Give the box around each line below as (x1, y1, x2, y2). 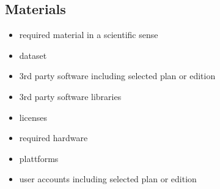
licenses (19, 110, 48, 123)
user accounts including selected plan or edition (19, 172, 197, 185)
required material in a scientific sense (19, 28, 158, 41)
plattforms (19, 152, 59, 164)
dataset (19, 48, 47, 61)
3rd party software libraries (19, 90, 122, 102)
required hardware (19, 131, 88, 144)
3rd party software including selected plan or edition (19, 69, 216, 82)
